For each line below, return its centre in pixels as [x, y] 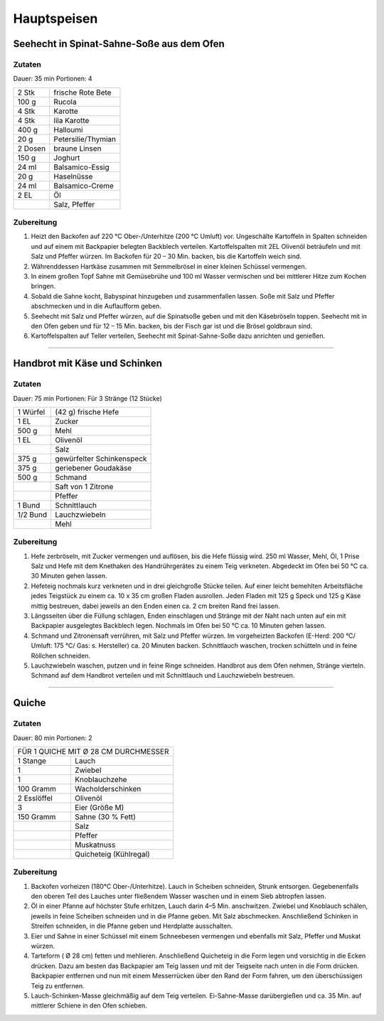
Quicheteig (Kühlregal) [112, 854]
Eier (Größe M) [100, 807]
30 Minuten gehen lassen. [69, 576]
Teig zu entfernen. [58, 985]
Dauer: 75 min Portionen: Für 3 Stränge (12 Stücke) [88, 398]
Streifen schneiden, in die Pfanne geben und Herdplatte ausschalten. [132, 926]
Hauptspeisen [55, 18]
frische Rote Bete [82, 92]
